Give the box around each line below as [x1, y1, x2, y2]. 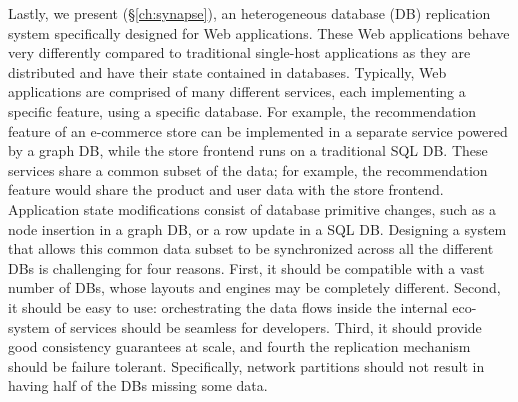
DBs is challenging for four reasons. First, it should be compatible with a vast [8, 257, 485, 278]
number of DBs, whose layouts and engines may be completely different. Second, [8, 277, 501, 298]
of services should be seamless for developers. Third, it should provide [54, 316, 482, 337]
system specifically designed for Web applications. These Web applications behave [8, 22, 510, 43]
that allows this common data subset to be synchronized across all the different [8, 238, 494, 259]
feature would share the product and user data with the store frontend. [8, 179, 444, 200]
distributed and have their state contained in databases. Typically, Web [8, 61, 447, 82]
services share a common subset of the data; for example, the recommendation [8, 159, 488, 180]
